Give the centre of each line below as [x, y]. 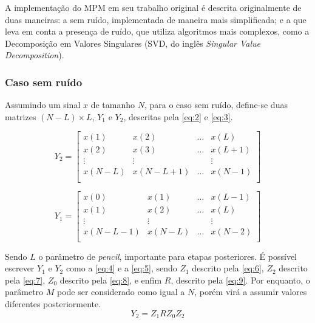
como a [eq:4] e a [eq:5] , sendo [121, 268]
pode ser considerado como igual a [121, 292]
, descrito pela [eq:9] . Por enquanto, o [240, 280]
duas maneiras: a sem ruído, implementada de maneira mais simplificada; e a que [156, 19]
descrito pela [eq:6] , [228, 268]
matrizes [21, 116]
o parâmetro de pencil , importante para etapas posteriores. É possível [168, 256]
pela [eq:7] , [25, 280]
